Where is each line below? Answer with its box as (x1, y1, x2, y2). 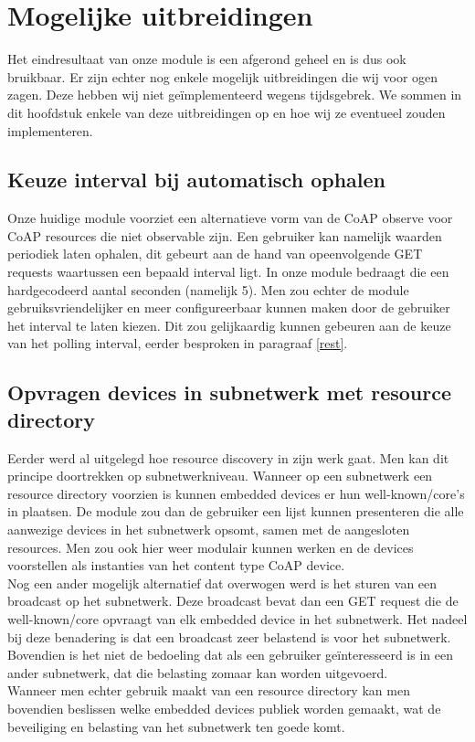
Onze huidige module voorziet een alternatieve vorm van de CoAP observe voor (7, 208, 453, 228)
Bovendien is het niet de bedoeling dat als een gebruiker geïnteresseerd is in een (7, 645, 453, 664)
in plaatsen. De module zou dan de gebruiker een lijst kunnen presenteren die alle (7, 502, 464, 521)
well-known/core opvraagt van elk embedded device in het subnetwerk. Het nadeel (7, 609, 468, 628)
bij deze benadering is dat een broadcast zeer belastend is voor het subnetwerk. (7, 627, 451, 646)
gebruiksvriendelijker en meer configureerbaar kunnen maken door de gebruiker (7, 298, 450, 317)
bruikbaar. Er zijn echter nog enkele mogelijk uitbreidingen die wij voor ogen (7, 67, 438, 86)
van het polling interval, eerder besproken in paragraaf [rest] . (7, 334, 348, 353)
